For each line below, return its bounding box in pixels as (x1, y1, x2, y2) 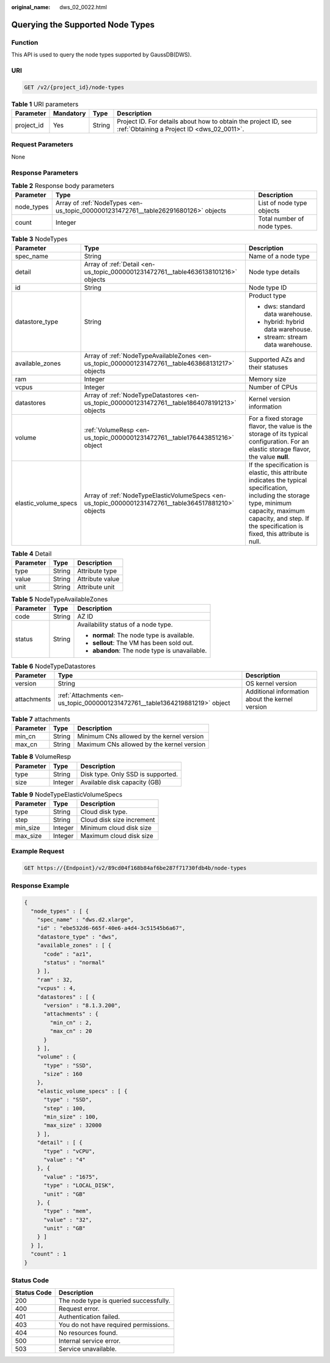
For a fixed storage (248, 414, 304, 423)
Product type (248, 291, 287, 300)
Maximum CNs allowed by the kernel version (77, 740, 206, 749)
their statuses (248, 363, 288, 371)
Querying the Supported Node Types (11, 19, 155, 30)
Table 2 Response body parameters (11, 181, 114, 190)
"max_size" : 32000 (43, 1122, 102, 1129)
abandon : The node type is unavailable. (92, 646, 207, 655)
